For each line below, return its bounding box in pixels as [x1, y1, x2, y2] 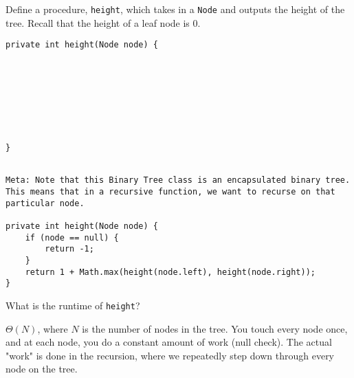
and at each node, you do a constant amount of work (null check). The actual [5, 335, 332, 349]
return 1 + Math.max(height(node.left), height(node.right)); [25, 267, 316, 277]
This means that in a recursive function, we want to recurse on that [5, 187, 335, 197]
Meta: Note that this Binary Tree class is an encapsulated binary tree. [5, 175, 351, 186]
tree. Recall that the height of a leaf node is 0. [5, 15, 201, 30]
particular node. [5, 198, 85, 208]
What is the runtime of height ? [5, 298, 140, 313]
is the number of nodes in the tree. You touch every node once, [82, 321, 348, 335]
